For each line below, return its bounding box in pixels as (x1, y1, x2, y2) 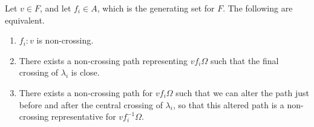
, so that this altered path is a (172, 98, 284, 111)
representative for (51, 110, 116, 123)
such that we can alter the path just (175, 86, 309, 99)
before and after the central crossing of (19, 98, 163, 111)
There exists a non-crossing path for (19, 86, 153, 99)
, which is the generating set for (97, 2, 215, 14)
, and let (39, 2, 71, 14)
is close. (71, 66, 100, 79)
